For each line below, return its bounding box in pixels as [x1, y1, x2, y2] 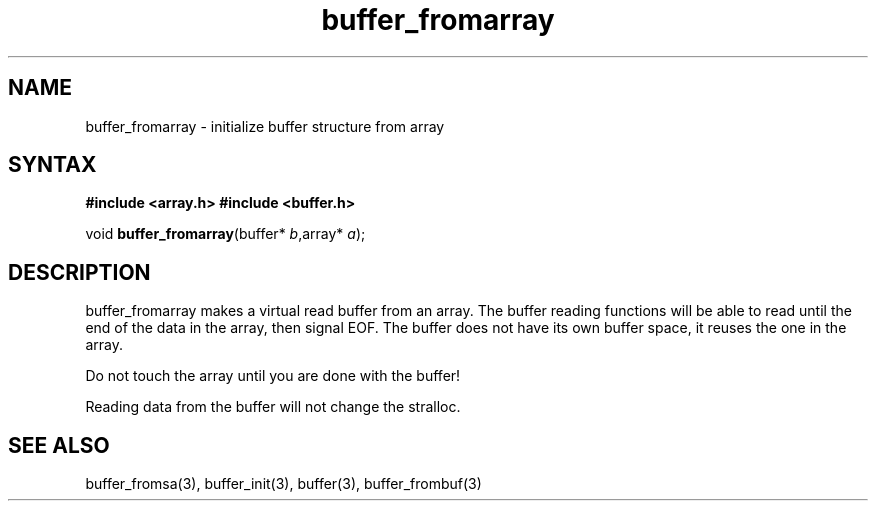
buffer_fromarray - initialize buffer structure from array [85, 117, 445, 135]
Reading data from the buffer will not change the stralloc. [85, 398, 461, 416]
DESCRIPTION [8, 259, 151, 285]
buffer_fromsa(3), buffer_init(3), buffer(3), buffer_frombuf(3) [85, 475, 482, 493]
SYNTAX [8, 152, 97, 178]
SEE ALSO [8, 432, 110, 458]
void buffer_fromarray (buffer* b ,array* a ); [85, 225, 366, 243]
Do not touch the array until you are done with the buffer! [85, 367, 461, 385]
